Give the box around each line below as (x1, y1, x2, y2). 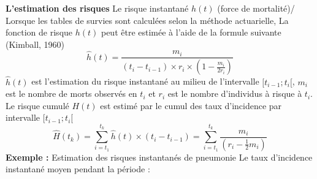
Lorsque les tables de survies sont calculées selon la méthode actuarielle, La (6, 13, 289, 26)
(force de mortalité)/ (217, 2, 295, 14)
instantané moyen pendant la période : (6, 162, 150, 175)
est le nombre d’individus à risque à (167, 87, 302, 100)
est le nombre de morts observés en (6, 87, 137, 100)
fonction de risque (6, 26, 73, 39)
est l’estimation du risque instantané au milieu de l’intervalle (31, 75, 259, 88)
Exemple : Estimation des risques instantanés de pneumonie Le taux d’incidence (6, 150, 313, 163)
